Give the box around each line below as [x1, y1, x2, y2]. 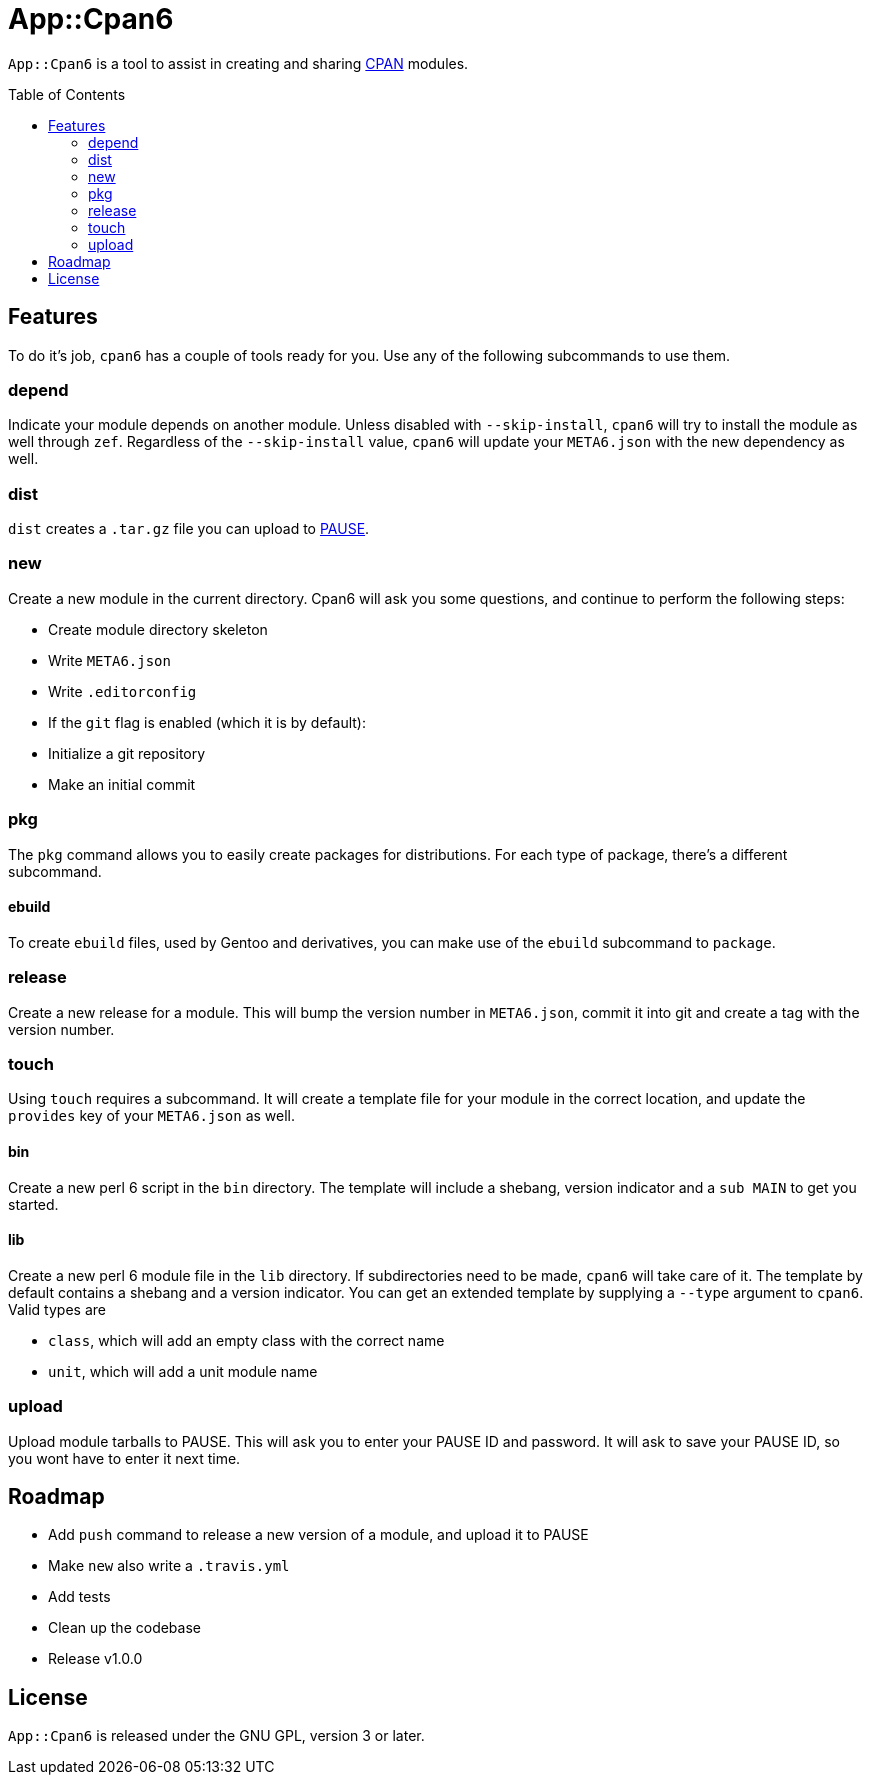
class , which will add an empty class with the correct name [48, 1331, 445, 1349]
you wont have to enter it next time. [8, 1449, 241, 1467]
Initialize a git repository [48, 744, 206, 762]
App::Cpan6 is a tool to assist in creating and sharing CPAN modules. [8, 54, 469, 72]
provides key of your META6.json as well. [8, 1107, 296, 1125]
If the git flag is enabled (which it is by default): [48, 713, 367, 731]
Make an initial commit [48, 775, 196, 793]
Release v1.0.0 [48, 1650, 143, 1668]
